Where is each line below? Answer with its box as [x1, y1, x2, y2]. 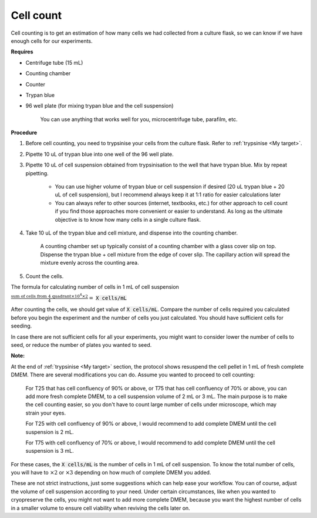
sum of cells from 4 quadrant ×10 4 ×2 [11, 293, 88, 299]
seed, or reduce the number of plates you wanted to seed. [11, 342, 152, 349]
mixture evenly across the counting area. [40, 259, 139, 266]
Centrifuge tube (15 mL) [25, 59, 83, 66]
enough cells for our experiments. [11, 37, 93, 44]
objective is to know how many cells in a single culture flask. [55, 216, 201, 223]
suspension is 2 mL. [25, 428, 74, 435]
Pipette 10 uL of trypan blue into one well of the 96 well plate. [25, 151, 174, 158]
